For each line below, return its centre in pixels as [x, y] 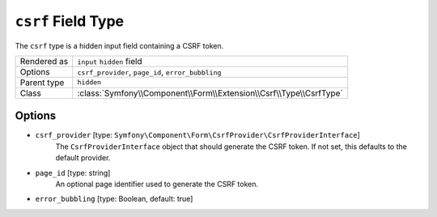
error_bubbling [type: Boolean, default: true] [114, 199]
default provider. [83, 158]
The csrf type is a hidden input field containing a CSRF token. [119, 45]
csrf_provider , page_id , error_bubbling [149, 71]
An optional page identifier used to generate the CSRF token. [157, 184]
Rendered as [44, 61]
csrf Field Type [70, 21]
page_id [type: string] [73, 172]
